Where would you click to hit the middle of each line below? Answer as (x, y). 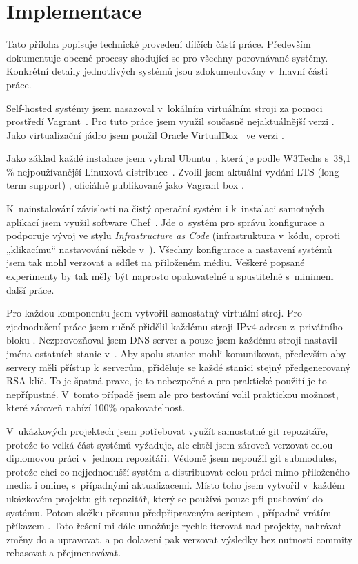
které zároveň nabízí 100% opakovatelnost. (96, 407)
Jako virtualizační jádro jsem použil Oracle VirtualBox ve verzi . (145, 134)
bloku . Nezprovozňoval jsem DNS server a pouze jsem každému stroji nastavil (172, 340)
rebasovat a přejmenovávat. (64, 553)
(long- (330, 171)
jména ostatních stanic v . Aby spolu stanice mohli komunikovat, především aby (176, 353)
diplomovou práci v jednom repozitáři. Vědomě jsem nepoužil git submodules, (172, 458)
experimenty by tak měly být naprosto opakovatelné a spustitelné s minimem (170, 276)
